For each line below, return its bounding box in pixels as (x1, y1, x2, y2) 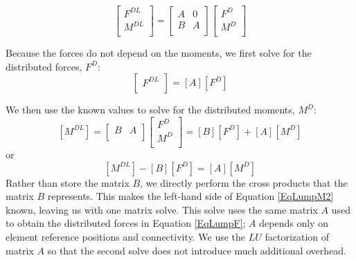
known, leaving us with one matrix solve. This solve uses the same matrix (6, 202, 318, 216)
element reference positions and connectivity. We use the (6, 229, 246, 243)
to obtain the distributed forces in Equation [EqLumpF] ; (6, 216, 246, 230)
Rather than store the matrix (6, 175, 130, 189)
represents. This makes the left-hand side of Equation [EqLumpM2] (47, 189, 334, 203)
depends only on (259, 216, 328, 230)
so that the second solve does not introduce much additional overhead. (47, 243, 346, 257)
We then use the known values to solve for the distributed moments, (6, 102, 295, 117)
